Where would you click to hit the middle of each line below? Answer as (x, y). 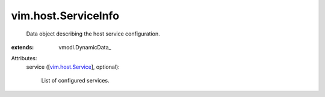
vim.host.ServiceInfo (65, 16)
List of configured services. (75, 81)
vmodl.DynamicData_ (85, 47)
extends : (23, 47)
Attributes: (24, 58)
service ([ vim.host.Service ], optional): (73, 67)
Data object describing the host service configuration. (93, 34)
